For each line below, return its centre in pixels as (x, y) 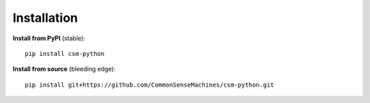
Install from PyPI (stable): (49, 38)
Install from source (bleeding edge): (64, 69)
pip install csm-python (65, 54)
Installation (45, 18)
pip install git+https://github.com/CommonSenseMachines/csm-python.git (149, 85)
